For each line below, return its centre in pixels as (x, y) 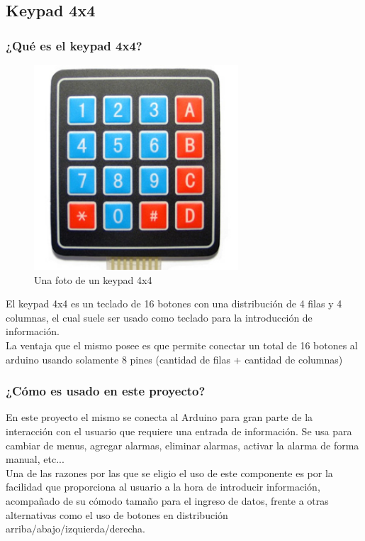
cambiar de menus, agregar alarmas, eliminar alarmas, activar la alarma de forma (182, 445)
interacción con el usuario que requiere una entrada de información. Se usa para (179, 431)
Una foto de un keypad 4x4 (93, 279)
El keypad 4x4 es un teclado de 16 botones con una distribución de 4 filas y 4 (174, 304)
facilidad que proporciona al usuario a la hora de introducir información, (163, 487)
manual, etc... (35, 459)
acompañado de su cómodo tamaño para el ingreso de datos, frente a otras (167, 500)
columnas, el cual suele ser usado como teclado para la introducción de (159, 317)
